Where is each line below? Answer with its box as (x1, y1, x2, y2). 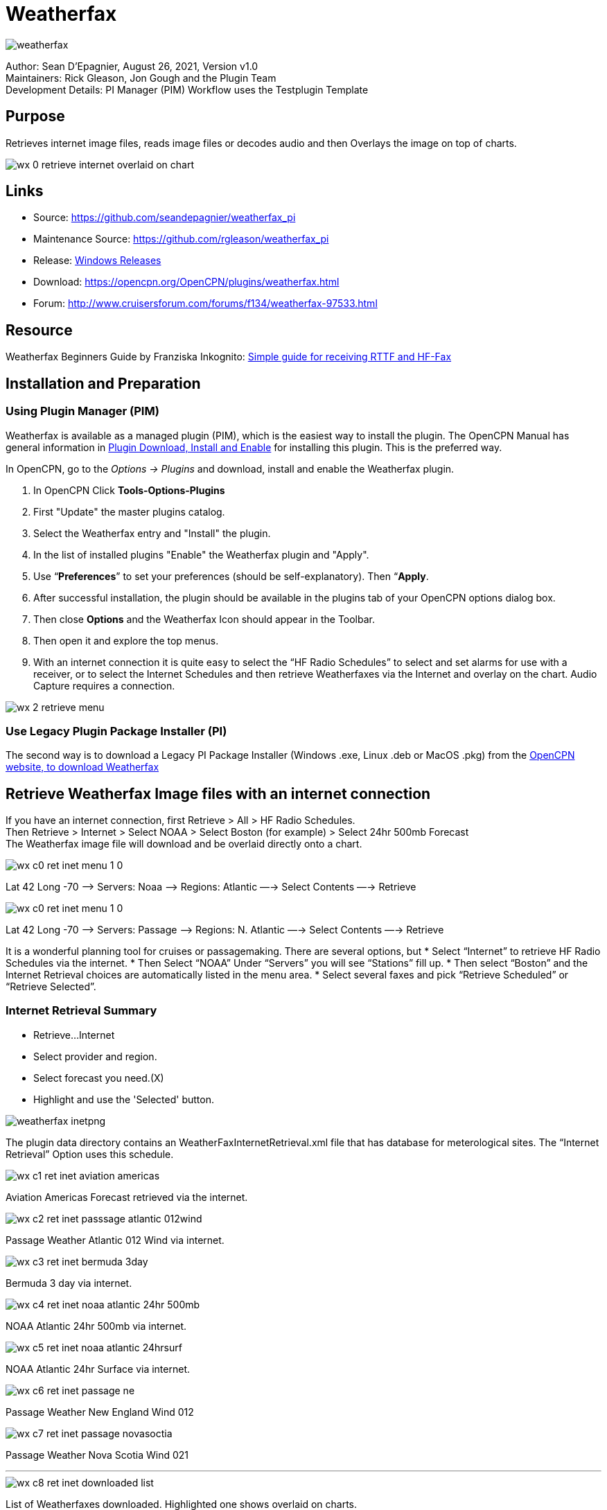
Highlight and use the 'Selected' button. (33, 1093, 214, 1105)
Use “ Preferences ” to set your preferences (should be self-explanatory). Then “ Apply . (33, 570, 429, 582)
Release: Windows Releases (33, 254, 161, 267)
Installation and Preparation (6, 374, 201, 392)
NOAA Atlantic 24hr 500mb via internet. (6, 1319, 187, 1332)
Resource (6, 321, 73, 339)
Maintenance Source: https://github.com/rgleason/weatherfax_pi (33, 233, 329, 245)
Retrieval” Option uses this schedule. (6, 1148, 174, 1160)
